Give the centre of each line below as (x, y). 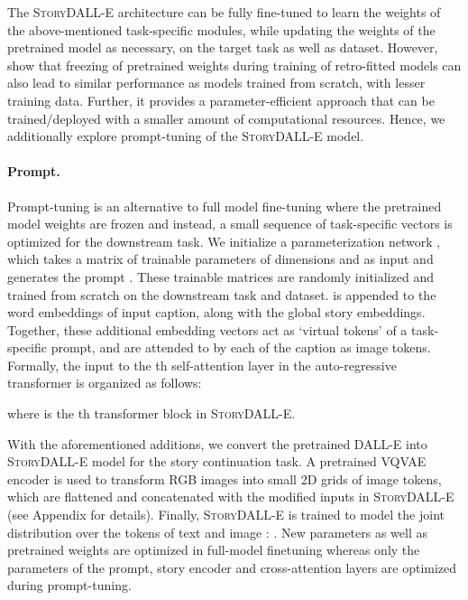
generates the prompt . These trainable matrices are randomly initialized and (220, 276)
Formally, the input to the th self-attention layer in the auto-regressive (202, 365)
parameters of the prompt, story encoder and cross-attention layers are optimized (232, 567)
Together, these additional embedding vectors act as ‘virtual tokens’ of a (207, 329)
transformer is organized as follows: (105, 383)
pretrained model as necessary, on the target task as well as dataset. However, (223, 47)
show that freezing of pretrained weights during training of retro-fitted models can (234, 65)
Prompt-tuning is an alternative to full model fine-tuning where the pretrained (225, 206)
